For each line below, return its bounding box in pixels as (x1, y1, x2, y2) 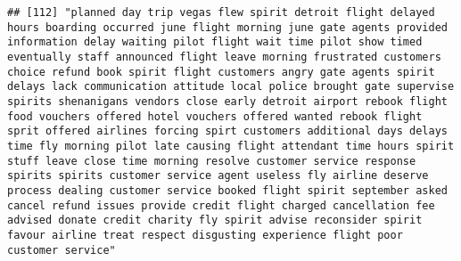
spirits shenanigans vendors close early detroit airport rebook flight (7, 94, 448, 108)
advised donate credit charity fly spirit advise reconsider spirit (7, 214, 423, 227)
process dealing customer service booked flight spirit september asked (7, 184, 448, 197)
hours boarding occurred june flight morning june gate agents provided (7, 20, 448, 34)
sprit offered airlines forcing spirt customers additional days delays (7, 125, 448, 138)
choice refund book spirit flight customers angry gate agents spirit (7, 65, 435, 78)
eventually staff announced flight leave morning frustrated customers (7, 50, 441, 63)
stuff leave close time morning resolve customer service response (7, 154, 416, 167)
